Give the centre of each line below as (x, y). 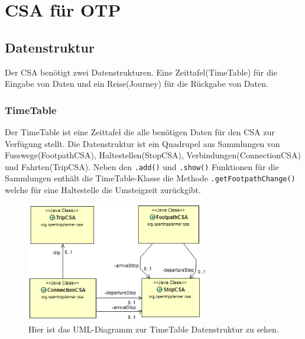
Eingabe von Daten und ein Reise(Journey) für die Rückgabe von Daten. (137, 84)
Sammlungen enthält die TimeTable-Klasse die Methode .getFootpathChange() (150, 178)
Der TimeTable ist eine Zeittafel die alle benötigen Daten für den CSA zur (140, 131)
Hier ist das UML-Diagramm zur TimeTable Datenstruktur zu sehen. (154, 329)
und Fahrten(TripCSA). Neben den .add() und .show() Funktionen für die (142, 166)
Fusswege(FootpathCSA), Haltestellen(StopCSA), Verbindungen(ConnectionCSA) (153, 155)
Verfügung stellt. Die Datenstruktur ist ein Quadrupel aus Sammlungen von (142, 143)
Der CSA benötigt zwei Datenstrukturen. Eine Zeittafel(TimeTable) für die (141, 72)
